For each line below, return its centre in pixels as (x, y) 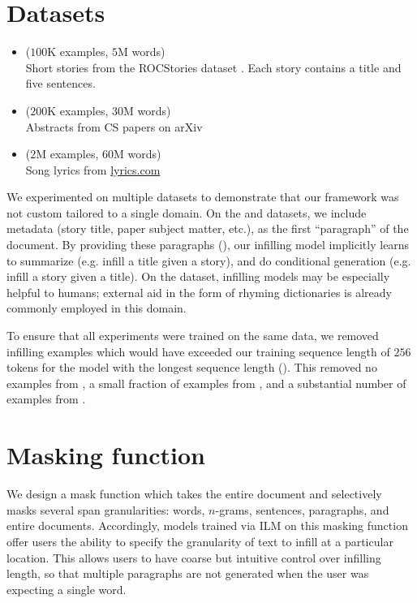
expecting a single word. (67, 589)
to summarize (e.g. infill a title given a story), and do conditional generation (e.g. (209, 260)
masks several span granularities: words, (106, 509)
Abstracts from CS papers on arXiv (114, 126)
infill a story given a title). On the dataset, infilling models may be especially (198, 276)
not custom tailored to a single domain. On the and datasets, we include (187, 212)
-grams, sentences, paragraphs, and (302, 509)
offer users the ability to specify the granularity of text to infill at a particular (200, 541)
